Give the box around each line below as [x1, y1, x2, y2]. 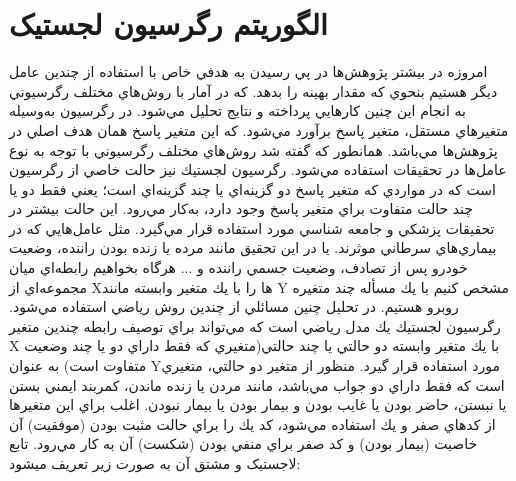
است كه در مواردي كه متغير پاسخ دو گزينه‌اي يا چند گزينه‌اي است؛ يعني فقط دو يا [9, 178, 496, 199]
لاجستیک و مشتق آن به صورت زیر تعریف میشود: [9, 453, 301, 473]
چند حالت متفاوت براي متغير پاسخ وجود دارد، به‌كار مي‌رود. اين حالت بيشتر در [9, 198, 473, 219]
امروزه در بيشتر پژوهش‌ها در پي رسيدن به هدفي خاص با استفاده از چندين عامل [9, 61, 488, 82]
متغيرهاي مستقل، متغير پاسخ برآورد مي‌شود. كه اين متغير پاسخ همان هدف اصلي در [9, 119, 509, 140]
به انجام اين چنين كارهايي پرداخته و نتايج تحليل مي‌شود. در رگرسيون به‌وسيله [9, 100, 466, 121]
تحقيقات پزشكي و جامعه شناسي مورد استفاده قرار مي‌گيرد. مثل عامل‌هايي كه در [9, 217, 495, 238]
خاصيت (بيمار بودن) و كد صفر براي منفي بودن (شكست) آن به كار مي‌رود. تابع [9, 433, 478, 454]
